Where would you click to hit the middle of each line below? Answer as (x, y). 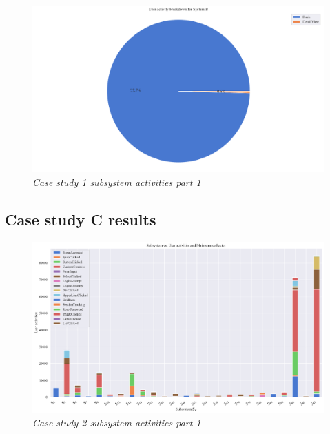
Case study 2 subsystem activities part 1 (117, 423)
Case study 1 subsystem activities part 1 (117, 182)
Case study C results (81, 219)
